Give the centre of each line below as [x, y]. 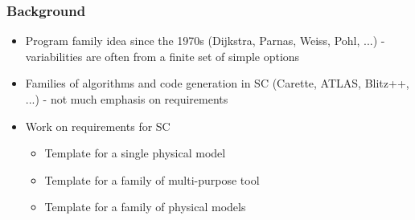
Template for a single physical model [135, 153]
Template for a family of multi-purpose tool [152, 179]
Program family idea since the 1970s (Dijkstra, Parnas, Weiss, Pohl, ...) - [205, 41]
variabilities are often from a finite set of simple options [162, 56]
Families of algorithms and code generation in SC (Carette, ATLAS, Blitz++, [217, 83]
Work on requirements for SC [98, 126]
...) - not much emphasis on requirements [127, 99]
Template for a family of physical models [145, 207]
